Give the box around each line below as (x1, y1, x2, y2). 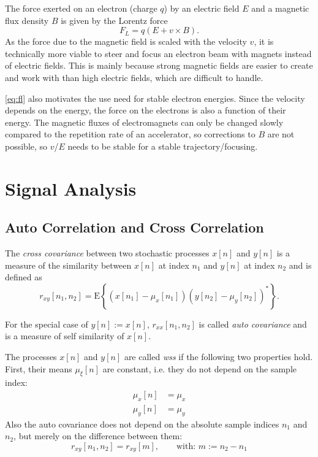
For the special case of (5, 317, 88, 330)
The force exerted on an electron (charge (5, 2, 157, 14)
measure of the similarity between (5, 258, 132, 271)
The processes (5, 350, 57, 363)
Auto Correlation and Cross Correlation (5, 218, 264, 237)
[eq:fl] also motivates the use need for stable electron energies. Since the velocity (5, 91, 305, 104)
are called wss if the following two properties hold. (124, 350, 313, 363)
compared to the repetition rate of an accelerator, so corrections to (5, 128, 256, 140)
